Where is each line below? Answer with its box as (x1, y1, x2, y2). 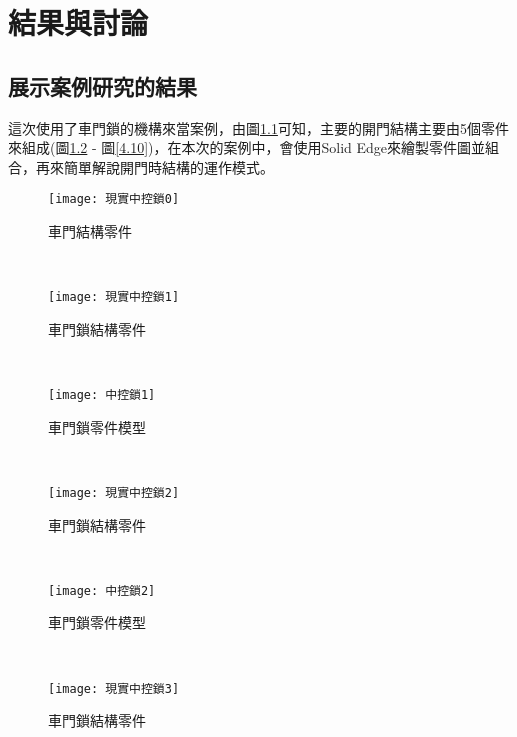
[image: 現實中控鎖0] (48, 192, 180, 207)
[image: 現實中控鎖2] (48, 485, 180, 500)
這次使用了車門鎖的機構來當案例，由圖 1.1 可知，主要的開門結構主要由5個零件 (8, 117, 509, 138)
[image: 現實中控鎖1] (48, 290, 180, 305)
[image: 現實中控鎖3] (48, 681, 180, 696)
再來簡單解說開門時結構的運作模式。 (35, 156, 274, 177)
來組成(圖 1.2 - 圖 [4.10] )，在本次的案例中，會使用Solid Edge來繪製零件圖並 (8, 137, 486, 158)
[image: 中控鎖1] (48, 388, 156, 403)
